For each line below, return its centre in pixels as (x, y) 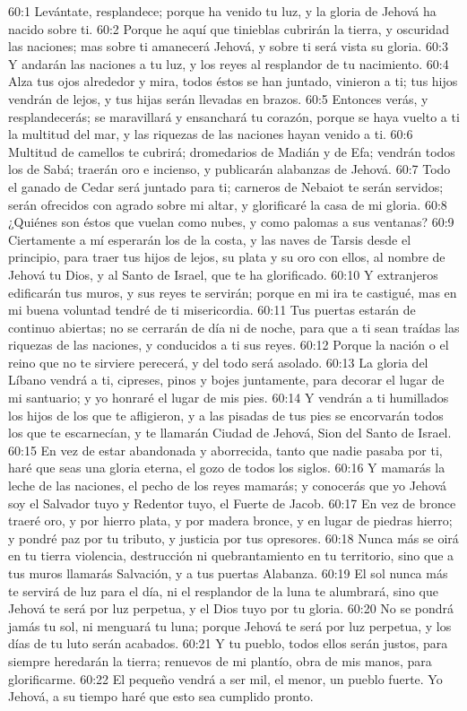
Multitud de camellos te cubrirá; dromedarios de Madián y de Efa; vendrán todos (232, 151)
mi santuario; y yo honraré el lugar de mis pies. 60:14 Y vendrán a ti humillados (229, 398)
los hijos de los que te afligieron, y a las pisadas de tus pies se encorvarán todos (226, 415)
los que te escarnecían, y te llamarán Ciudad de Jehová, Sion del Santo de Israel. (230, 433)
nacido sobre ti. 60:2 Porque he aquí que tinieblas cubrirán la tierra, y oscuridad (229, 28)
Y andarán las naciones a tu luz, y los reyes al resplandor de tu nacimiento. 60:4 (229, 63)
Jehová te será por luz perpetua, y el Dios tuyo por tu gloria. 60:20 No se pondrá (231, 608)
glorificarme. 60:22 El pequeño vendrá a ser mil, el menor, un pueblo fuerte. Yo (225, 678)
